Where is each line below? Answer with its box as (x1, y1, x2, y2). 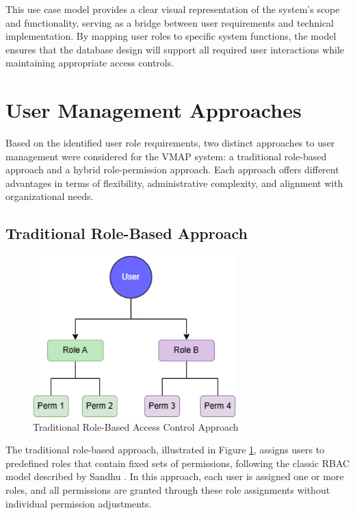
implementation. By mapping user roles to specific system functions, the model (5, 29, 337, 43)
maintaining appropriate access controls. (5, 55, 174, 70)
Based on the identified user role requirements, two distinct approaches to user (5, 136, 335, 150)
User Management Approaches (5, 96, 302, 124)
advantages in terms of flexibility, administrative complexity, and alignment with (5, 175, 343, 190)
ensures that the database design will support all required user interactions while (5, 42, 345, 56)
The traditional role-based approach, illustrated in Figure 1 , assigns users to (5, 442, 325, 457)
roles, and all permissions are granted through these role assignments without (5, 483, 330, 497)
